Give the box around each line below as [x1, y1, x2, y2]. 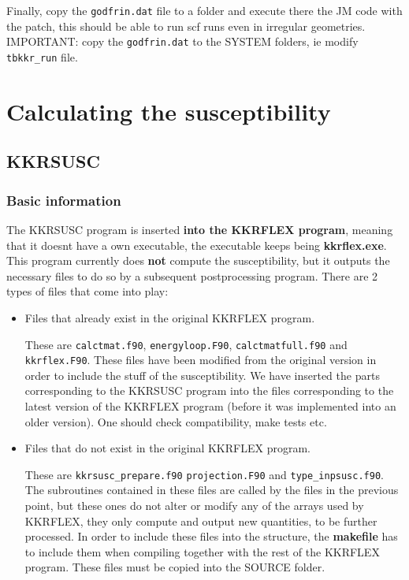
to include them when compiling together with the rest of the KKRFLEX [24, 543, 380, 560]
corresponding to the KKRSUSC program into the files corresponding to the [24, 382, 394, 399]
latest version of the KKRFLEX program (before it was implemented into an [24, 398, 396, 414]
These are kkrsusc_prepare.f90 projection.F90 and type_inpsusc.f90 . [24, 466, 384, 482]
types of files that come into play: [6, 283, 169, 299]
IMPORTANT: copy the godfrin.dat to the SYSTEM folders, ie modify [6, 33, 359, 50]
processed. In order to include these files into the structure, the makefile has [24, 528, 398, 545]
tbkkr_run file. [6, 48, 78, 65]
